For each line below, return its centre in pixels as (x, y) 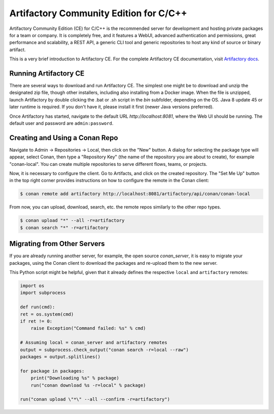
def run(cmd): (38, 307)
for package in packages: (52, 371)
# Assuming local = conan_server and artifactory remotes (94, 343)
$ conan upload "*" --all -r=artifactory (72, 220)
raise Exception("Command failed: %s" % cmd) (88, 328)
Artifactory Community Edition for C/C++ (98, 13)
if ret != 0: (36, 321)
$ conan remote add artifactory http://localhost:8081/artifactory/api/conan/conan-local (135, 194)
